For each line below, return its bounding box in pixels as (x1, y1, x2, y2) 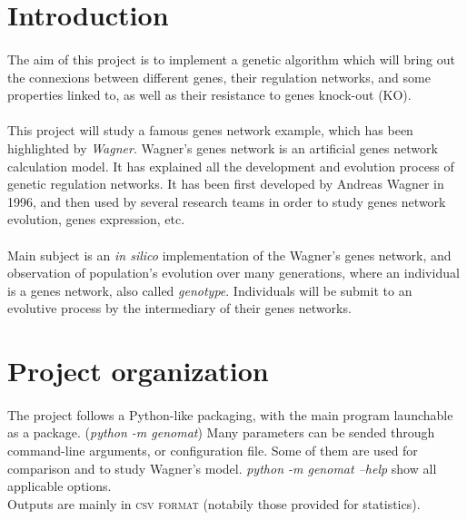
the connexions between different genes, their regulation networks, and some (7, 67, 431, 86)
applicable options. (7, 476, 112, 495)
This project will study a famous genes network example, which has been (7, 121, 413, 140)
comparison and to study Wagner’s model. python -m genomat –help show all (7, 458, 437, 477)
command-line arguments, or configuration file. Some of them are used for (7, 441, 418, 460)
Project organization (7, 352, 269, 389)
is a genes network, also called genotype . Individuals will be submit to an (7, 280, 412, 299)
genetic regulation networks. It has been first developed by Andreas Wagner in (7, 174, 444, 193)
